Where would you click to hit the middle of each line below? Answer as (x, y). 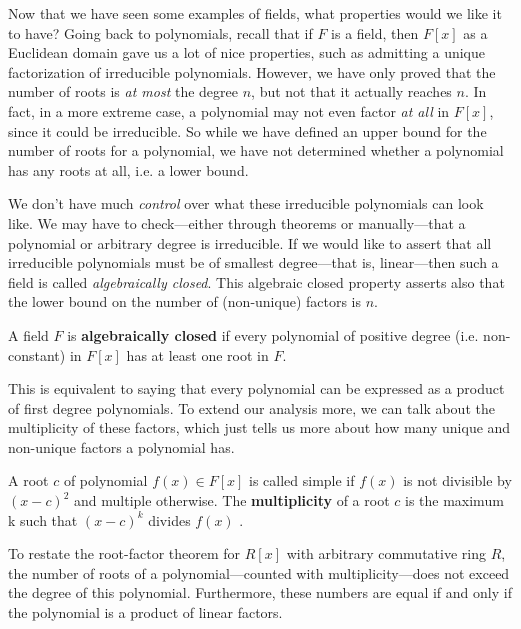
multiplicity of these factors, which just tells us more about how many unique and (259, 427)
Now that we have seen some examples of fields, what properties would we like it (255, 13)
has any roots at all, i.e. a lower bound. (128, 169)
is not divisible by (457, 480)
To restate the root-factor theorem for (124, 553)
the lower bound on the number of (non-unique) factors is (185, 301)
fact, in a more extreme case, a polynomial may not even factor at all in (229, 110)
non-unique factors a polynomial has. (121, 446)
